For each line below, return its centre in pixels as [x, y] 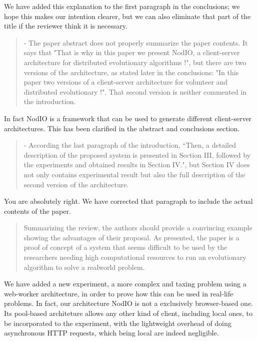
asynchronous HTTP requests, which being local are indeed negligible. [111, 333]
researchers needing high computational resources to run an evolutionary [135, 257]
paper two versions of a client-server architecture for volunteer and [126, 82]
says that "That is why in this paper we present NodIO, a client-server [132, 52]
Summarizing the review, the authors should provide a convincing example [138, 228]
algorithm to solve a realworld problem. [84, 267]
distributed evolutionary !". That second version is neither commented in [135, 91]
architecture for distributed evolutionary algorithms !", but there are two [135, 62]
